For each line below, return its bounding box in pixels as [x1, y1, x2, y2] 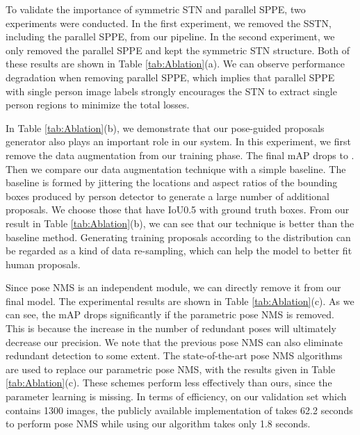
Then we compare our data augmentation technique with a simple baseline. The [6, 161, 346, 176]
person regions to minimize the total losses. [6, 97, 190, 112]
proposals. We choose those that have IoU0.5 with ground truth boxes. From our [6, 202, 350, 217]
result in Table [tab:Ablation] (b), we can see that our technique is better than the [6, 215, 354, 230]
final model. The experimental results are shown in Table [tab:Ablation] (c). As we [6, 293, 354, 308]
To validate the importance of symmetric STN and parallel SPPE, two [6, 2, 306, 16]
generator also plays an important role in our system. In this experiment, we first [6, 134, 351, 149]
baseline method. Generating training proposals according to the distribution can [6, 229, 351, 244]
